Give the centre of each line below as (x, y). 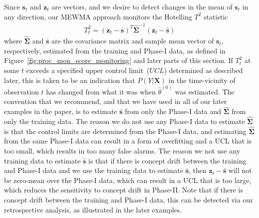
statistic (216, 16)
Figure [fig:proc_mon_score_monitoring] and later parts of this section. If (119, 60)
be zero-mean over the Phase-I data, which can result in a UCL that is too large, (128, 180)
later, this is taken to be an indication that (70, 80)
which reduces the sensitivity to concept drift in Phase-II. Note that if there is (124, 190)
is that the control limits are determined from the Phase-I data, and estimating (125, 131)
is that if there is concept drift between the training (167, 160)
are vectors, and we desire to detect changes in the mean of (142, 6)
